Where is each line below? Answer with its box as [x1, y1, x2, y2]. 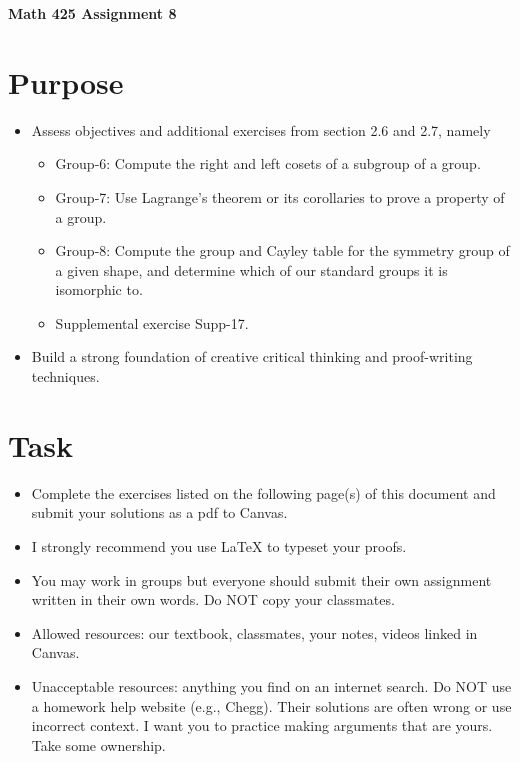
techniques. [31, 366, 100, 387]
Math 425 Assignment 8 [8, 3, 177, 23]
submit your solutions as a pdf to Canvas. [31, 502, 288, 523]
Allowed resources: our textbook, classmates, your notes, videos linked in [31, 622, 478, 643]
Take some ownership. [31, 734, 166, 755]
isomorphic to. [55, 279, 143, 300]
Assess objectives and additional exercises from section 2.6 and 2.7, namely [31, 119, 491, 140]
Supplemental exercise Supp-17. [55, 312, 249, 333]
